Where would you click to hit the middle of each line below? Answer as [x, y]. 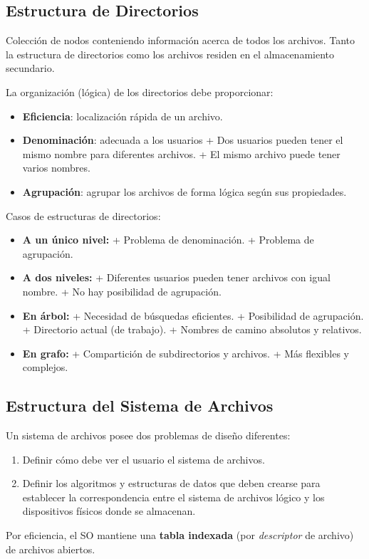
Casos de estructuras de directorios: [83, 215]
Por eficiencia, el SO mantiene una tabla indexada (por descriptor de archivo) [180, 535]
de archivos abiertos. [51, 549]
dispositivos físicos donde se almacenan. [109, 511]
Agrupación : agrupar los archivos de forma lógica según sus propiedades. [184, 191]
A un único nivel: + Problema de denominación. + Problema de [168, 240]
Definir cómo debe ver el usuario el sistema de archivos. [144, 459]
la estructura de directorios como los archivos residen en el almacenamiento [170, 54]
